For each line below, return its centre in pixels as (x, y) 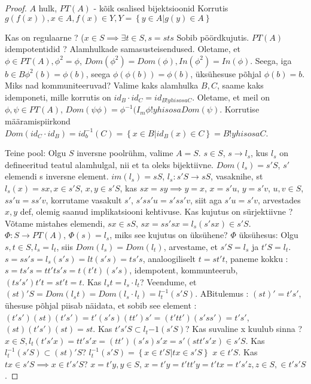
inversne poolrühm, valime (125, 153)
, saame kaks (240, 85)
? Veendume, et (168, 281)
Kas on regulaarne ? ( (45, 37)
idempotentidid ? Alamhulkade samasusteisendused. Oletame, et (123, 49)
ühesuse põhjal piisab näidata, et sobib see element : (101, 305)
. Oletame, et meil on (231, 97)
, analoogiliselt (169, 258)
